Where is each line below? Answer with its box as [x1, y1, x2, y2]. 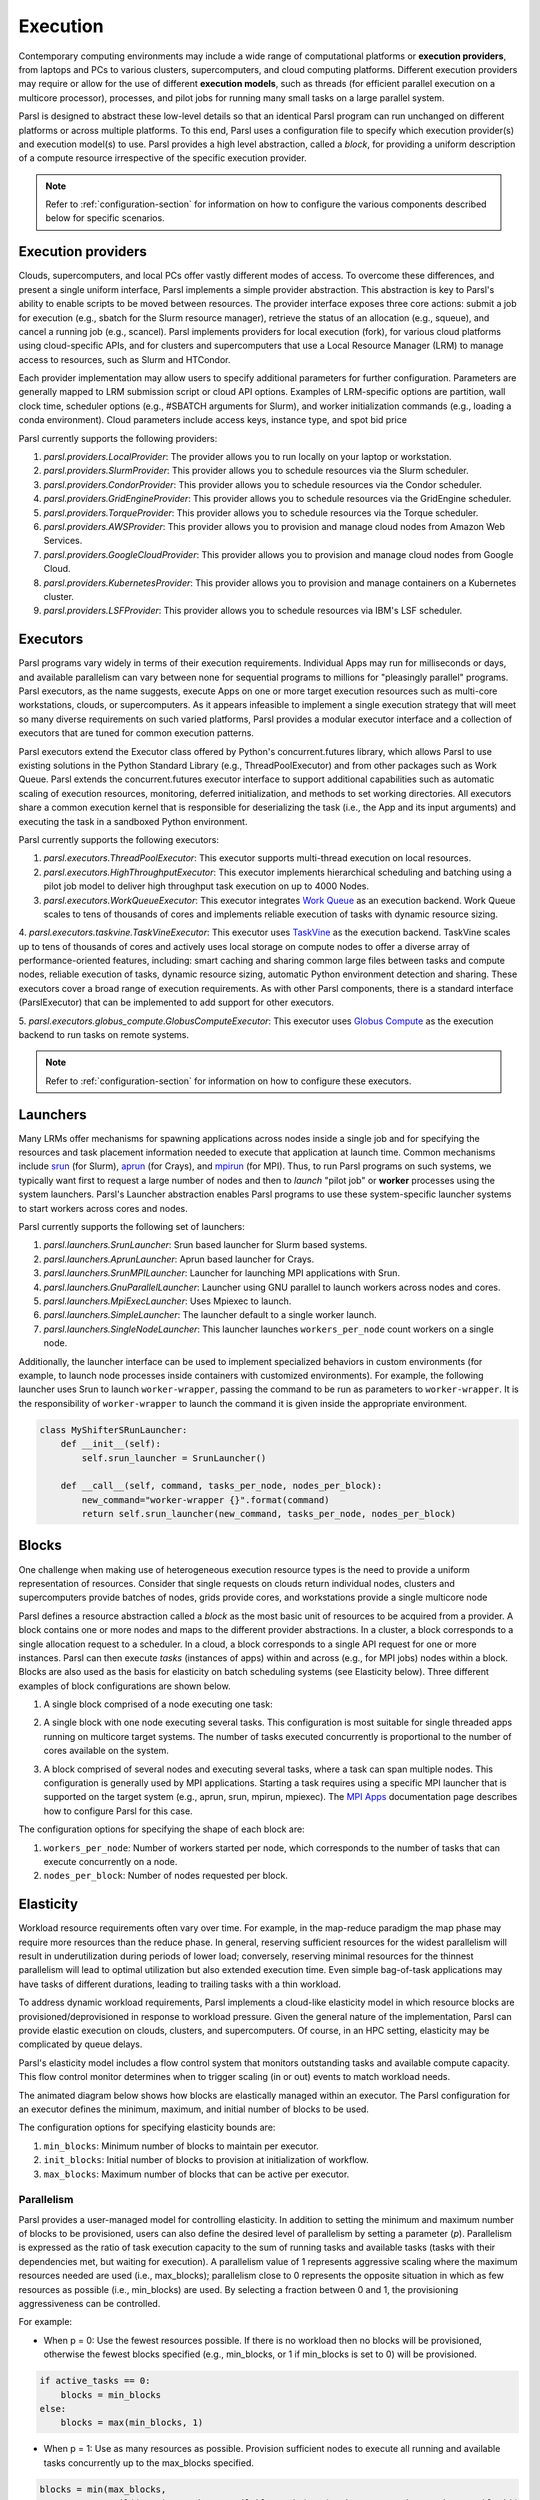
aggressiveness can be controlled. [18, 2298, 161, 2310]
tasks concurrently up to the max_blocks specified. [43, 2456, 255, 2469]
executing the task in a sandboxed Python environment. [18, 815, 248, 827]
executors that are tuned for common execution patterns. [18, 727, 255, 739]
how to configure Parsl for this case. [43, 1805, 194, 1817]
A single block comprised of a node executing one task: [43, 1698, 274, 1710]
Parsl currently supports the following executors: [18, 833, 220, 845]
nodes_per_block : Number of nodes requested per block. [43, 1870, 289, 1882]
